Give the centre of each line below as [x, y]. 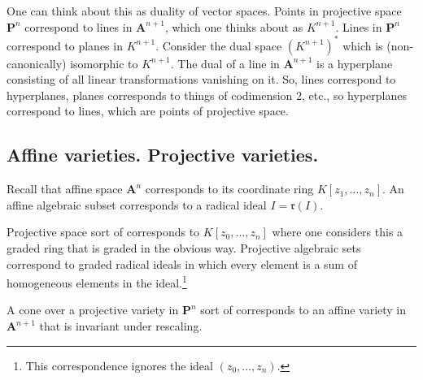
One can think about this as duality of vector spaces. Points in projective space [204, 11]
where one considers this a [338, 232]
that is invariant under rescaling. [121, 326]
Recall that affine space [65, 189]
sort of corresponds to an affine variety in [303, 310]
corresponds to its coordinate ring [229, 189]
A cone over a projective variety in [93, 310]
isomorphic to [104, 63]
